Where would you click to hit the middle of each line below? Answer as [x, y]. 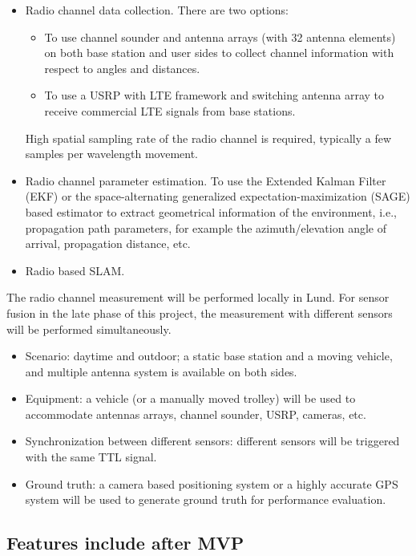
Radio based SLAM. [75, 270]
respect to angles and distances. [122, 68]
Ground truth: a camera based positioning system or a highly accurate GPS [212, 483]
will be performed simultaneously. [89, 329]
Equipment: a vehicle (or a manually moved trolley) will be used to [190, 398]
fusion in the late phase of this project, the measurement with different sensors [200, 312]
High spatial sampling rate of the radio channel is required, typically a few [208, 138]
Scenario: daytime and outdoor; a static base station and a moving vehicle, [209, 356]
